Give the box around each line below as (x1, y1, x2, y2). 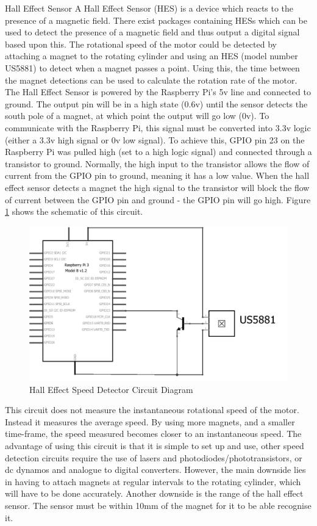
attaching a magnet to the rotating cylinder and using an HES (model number (5, 49, 298, 62)
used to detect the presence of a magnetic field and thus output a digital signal (5, 26, 300, 38)
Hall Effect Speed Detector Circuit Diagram (29, 383, 193, 395)
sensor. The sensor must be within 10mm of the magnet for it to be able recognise (5, 499, 312, 512)
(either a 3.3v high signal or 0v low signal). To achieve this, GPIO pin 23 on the (5, 133, 305, 146)
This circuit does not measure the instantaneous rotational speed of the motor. (5, 403, 299, 416)
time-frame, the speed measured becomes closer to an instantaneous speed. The (5, 427, 302, 440)
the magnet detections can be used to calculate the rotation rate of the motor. (5, 73, 297, 86)
